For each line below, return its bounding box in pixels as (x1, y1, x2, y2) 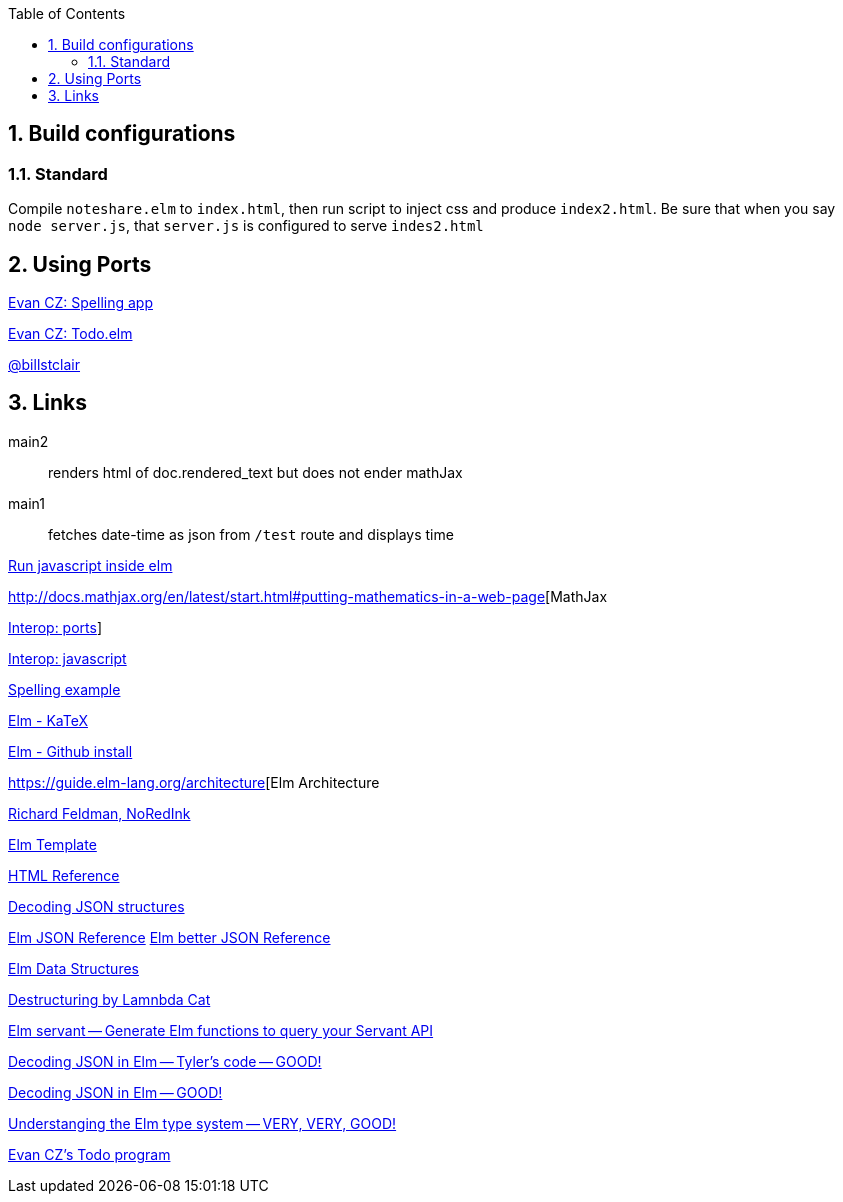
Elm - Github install (8, 742, 133, 760)
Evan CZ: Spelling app (8, 294, 153, 312)
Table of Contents (8, 5, 126, 22)
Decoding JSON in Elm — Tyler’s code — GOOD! (8, 1052, 322, 1070)
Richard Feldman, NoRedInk (8, 804, 191, 822)
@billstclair (8, 356, 81, 374)
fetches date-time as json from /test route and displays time (48, 525, 454, 543)
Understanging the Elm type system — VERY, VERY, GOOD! (8, 1114, 397, 1132)
